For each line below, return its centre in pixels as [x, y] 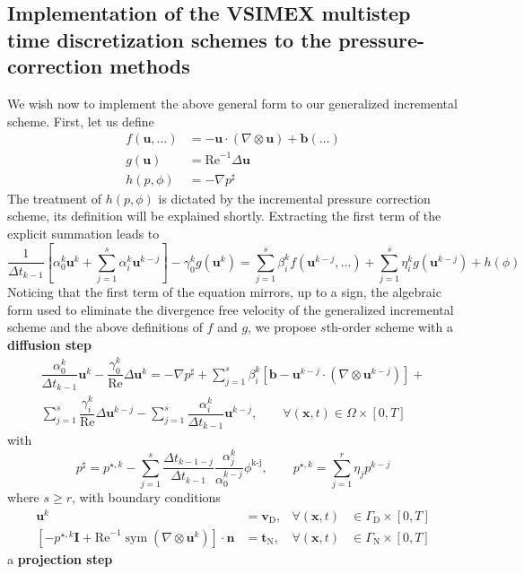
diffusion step [49, 345]
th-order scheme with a [389, 327]
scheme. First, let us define [81, 121]
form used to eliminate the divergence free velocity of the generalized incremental [231, 309]
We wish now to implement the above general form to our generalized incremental [232, 103]
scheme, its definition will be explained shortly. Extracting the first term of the [224, 216]
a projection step [60, 558]
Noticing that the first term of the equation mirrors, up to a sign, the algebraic [224, 292]
